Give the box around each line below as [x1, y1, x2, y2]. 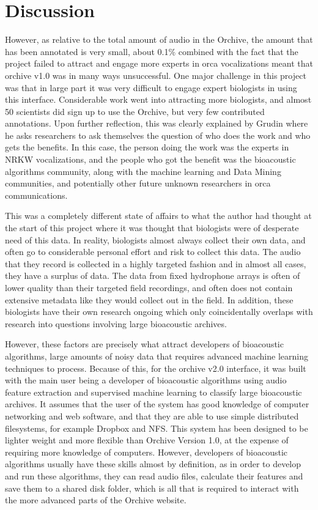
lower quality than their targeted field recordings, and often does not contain [5, 281, 293, 294]
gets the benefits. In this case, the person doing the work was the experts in [5, 141, 289, 153]
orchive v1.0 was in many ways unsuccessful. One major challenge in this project [5, 68, 306, 81]
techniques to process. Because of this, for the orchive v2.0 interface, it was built [5, 361, 306, 374]
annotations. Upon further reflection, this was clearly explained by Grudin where [5, 117, 308, 130]
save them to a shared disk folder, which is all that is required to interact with [5, 481, 299, 494]
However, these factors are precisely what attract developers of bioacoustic [5, 338, 284, 350]
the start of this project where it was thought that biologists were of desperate [5, 221, 299, 234]
